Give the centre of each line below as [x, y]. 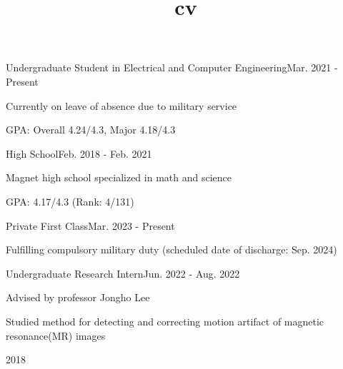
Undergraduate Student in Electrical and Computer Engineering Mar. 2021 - [172, 67]
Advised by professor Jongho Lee [78, 297]
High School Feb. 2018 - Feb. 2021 [79, 153]
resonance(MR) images [56, 335]
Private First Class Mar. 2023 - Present [90, 225]
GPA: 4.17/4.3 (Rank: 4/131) [70, 201]
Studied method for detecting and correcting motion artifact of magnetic [165, 321]
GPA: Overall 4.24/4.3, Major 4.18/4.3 [91, 130]
